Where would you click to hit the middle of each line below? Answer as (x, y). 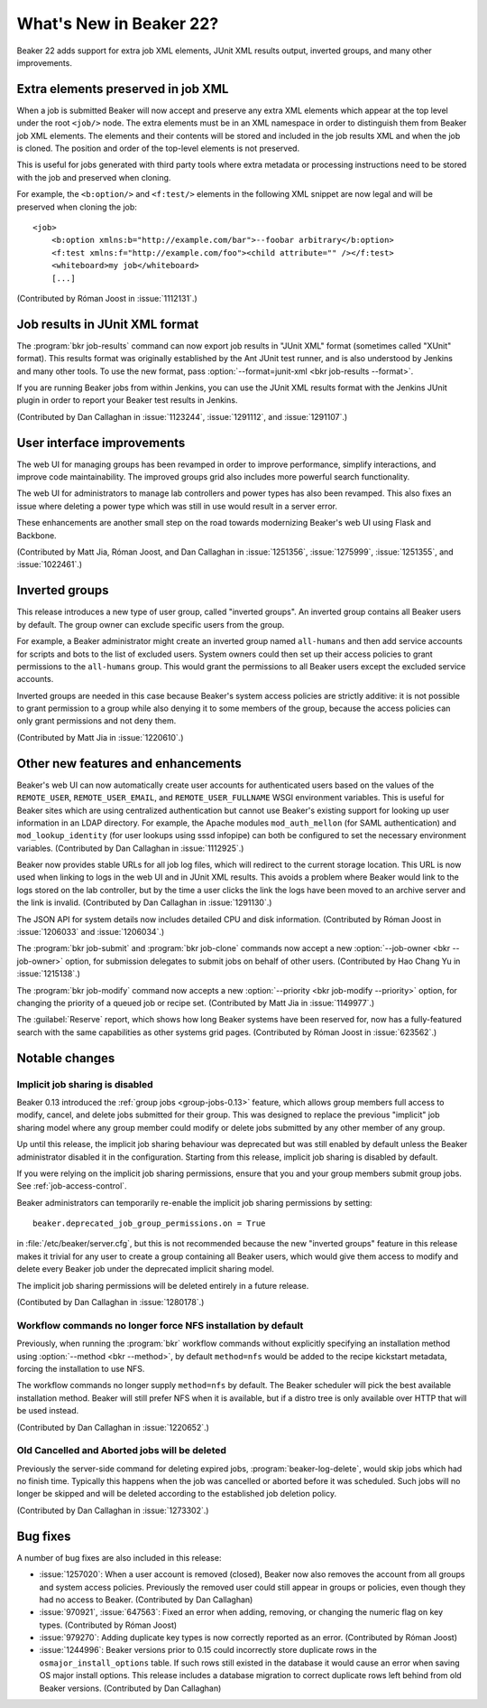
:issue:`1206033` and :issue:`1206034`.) (91, 932)
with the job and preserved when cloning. (94, 177)
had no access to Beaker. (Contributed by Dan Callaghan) (146, 1600)
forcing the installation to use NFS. (81, 1368)
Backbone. (37, 535)
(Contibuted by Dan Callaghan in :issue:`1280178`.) (110, 1302)
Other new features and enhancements (129, 763)
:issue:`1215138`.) (49, 974)
